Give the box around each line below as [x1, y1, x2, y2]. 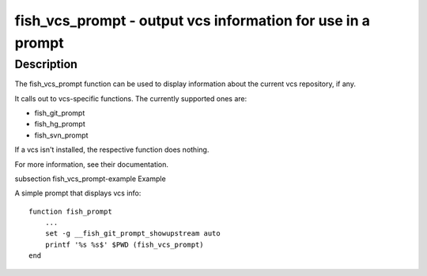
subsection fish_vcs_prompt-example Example [14, 174, 166, 183]
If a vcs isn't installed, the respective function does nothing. [14, 145, 210, 154]
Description [14, 57, 78, 71]
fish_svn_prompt [34, 130, 89, 140]
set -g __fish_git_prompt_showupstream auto [44, 229, 221, 238]
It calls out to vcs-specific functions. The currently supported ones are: [14, 93, 248, 103]
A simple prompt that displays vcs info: [14, 188, 142, 198]
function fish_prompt [28, 206, 112, 216]
